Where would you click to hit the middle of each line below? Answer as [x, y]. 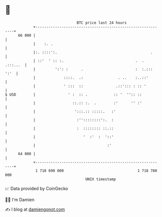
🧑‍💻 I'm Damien [20, 200]
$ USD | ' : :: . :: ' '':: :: [73, 94]
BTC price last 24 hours [102, 23]
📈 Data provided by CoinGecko [37, 188]
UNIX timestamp [101, 179]
